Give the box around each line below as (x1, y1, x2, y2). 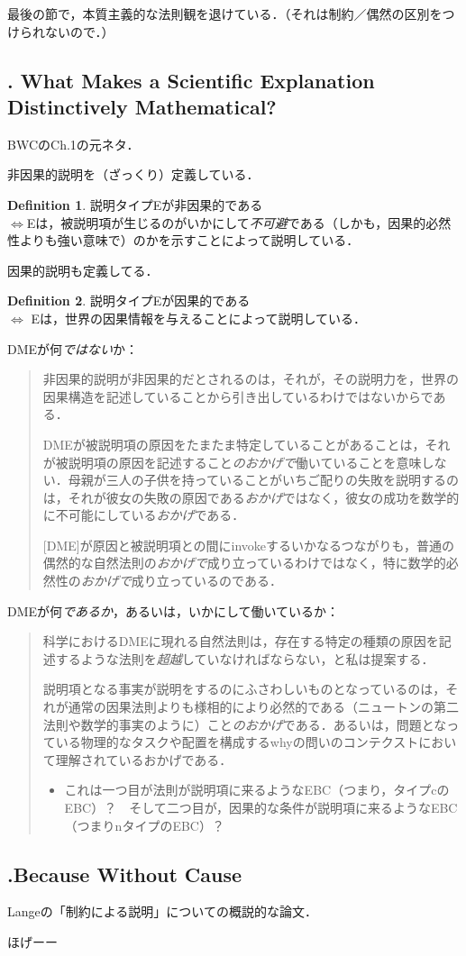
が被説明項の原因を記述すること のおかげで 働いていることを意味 (42, 452, 422, 471)
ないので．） (44, 22, 114, 41)
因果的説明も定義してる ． (7, 260, 159, 279)
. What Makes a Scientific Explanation (7, 66, 375, 94)
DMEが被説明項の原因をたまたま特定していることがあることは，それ (42, 434, 451, 453)
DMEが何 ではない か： (7, 339, 139, 358)
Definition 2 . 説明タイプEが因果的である (7, 291, 251, 310)
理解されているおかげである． (55, 750, 233, 769)
